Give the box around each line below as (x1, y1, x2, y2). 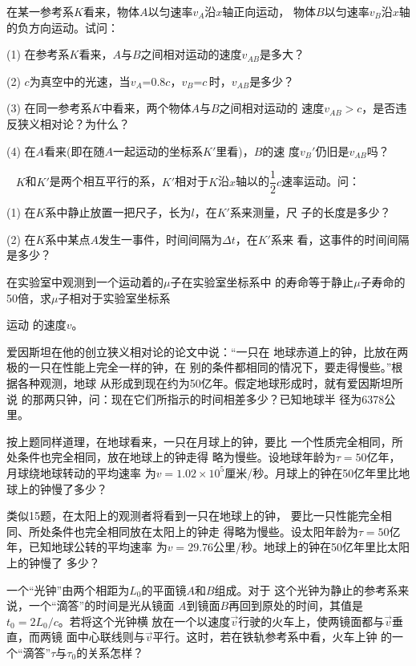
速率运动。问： (281, 173, 361, 189)
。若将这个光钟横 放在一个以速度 (58, 612, 231, 629)
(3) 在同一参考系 (6, 99, 92, 116)
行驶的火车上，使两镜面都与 (238, 612, 385, 629)
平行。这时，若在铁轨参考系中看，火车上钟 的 (152, 628, 393, 645)
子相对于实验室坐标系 (58, 289, 171, 306)
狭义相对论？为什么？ (17, 115, 130, 132)
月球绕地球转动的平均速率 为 (6, 464, 156, 481)
